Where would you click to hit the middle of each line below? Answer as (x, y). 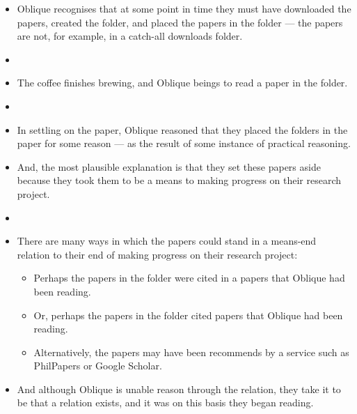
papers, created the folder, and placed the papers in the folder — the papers (180, 22)
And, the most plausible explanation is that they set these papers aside (169, 166)
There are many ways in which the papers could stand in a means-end (167, 241)
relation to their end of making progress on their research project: (157, 254)
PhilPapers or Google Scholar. (98, 366)
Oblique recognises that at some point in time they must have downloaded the (184, 8)
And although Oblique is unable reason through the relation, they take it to (179, 389)
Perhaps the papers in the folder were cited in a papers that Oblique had (189, 278)
